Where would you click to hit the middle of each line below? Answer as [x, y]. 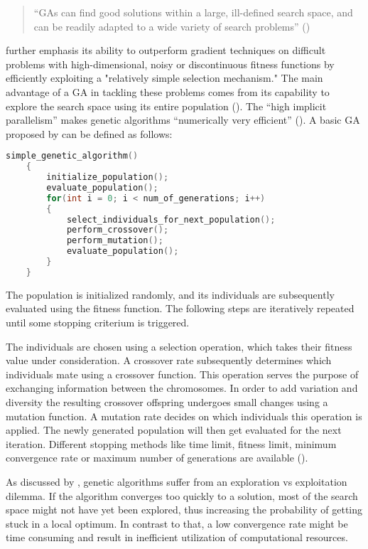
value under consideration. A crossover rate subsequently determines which [169, 360]
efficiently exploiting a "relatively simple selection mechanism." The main [164, 78]
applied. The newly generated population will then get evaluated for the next [174, 430]
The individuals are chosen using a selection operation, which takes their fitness [179, 346]
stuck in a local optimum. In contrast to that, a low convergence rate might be [177, 523]
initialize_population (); [108, 177]
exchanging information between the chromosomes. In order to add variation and [182, 388]
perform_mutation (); [115, 241]
